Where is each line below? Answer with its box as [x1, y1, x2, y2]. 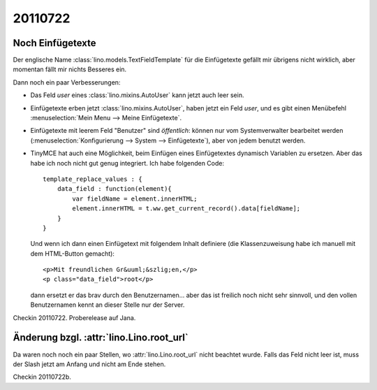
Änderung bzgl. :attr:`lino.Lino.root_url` [13, 332, 188, 344]
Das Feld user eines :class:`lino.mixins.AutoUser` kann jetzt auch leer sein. [30, 91, 244, 99]
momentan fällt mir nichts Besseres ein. [13, 65, 127, 73]
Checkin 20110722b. [13, 373, 71, 381]
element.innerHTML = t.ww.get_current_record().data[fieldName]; [72, 205, 301, 212]
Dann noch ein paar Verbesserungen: [13, 78, 121, 87]
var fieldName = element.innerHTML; [72, 194, 198, 203]
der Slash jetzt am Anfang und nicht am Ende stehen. [13, 360, 166, 368]
